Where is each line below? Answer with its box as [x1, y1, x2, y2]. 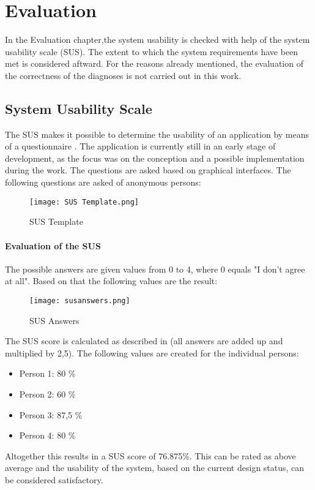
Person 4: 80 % [19, 429, 76, 442]
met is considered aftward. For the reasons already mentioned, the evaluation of [5, 57, 303, 70]
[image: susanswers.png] [29, 296, 130, 305]
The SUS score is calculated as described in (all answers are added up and [5, 334, 283, 347]
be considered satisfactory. [5, 473, 103, 486]
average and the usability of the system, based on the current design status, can [5, 461, 305, 474]
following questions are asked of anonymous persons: [5, 176, 201, 189]
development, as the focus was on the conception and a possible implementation [5, 151, 305, 164]
